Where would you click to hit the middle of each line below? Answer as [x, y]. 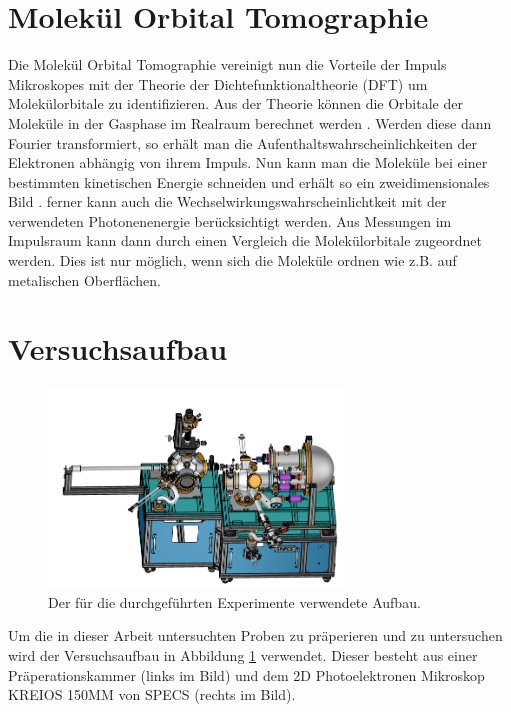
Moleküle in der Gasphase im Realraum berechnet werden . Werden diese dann [250, 122]
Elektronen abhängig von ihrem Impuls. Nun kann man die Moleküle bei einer [248, 162]
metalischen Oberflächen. [84, 279]
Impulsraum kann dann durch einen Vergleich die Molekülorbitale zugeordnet [245, 240]
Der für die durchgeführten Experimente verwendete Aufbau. [234, 601]
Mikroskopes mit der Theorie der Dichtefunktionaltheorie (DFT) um [218, 83]
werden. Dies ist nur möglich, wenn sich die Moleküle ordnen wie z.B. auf [232, 260]
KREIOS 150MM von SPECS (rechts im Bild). [152, 694]
